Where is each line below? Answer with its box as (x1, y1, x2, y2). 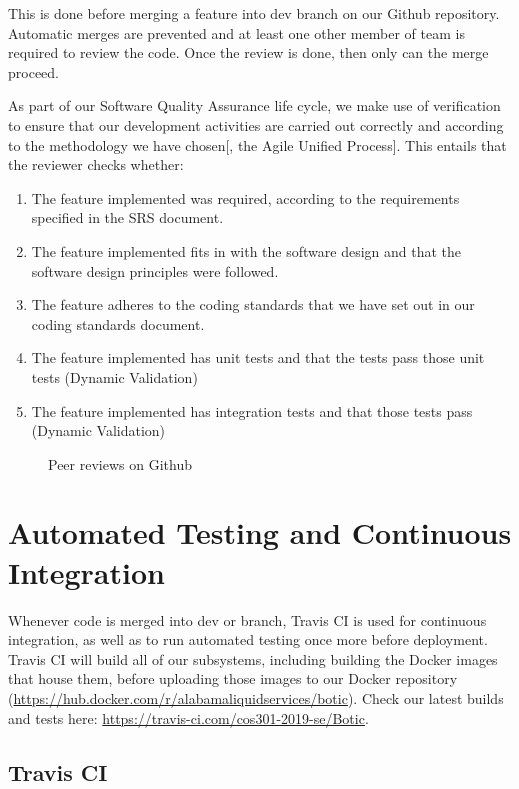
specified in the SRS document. (31, 207, 224, 228)
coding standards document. (31, 313, 205, 334)
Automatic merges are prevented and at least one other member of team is (8, 22, 465, 43)
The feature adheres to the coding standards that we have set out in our (31, 294, 475, 315)
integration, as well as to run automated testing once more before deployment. (8, 629, 488, 650)
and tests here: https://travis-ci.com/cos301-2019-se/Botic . (8, 707, 369, 728)
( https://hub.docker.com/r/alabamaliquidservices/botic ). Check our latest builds (8, 687, 504, 708)
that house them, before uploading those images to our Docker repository (8, 668, 458, 689)
